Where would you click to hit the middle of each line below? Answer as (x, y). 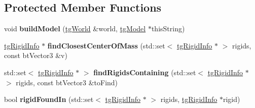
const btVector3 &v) (36, 55)
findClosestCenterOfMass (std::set (106, 45)
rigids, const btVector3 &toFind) (67, 82)
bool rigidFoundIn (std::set (49, 99)
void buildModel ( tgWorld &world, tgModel (75, 29)
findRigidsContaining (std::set (145, 72)
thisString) (168, 29)
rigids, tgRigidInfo (189, 99)
